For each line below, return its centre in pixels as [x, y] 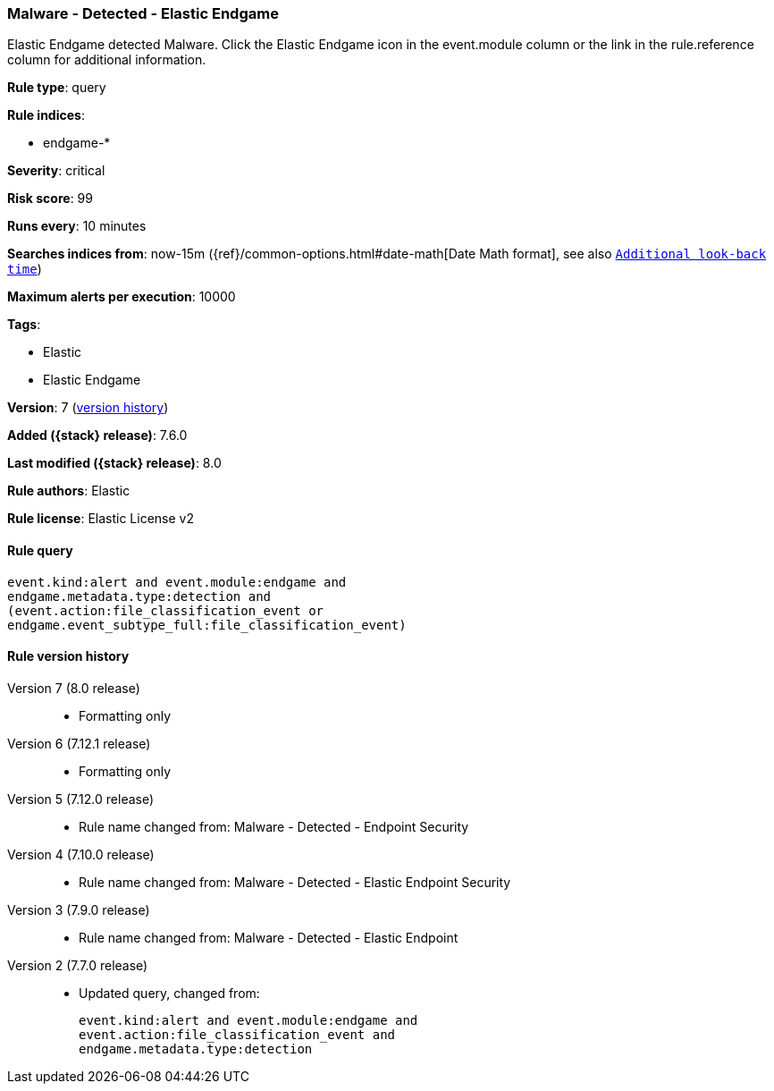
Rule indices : [46, 115]
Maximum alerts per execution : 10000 [122, 297]
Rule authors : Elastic [69, 491]
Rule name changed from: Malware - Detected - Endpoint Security [274, 826]
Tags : [24, 325]
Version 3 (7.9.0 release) [79, 909]
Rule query [40, 550]
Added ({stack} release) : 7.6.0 [97, 436]
